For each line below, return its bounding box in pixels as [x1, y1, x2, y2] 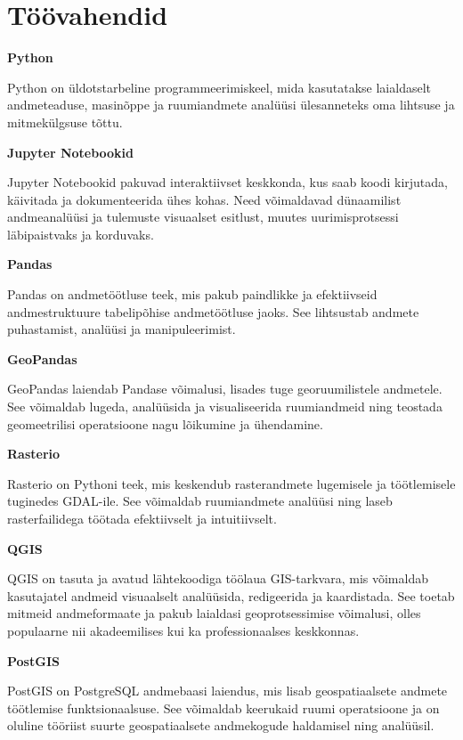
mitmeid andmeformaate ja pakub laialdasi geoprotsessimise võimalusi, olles [7, 604, 421, 622]
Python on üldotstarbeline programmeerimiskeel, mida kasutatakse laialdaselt [7, 77, 431, 96]
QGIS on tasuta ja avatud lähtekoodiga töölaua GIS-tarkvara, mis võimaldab [7, 569, 428, 588]
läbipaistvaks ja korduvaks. [7, 224, 154, 243]
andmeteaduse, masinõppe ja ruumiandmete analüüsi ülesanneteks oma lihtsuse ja [7, 95, 455, 114]
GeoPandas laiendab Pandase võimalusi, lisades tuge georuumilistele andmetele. [7, 379, 443, 398]
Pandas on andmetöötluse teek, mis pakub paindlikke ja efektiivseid [7, 285, 378, 304]
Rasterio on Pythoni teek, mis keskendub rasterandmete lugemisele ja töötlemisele [7, 474, 456, 492]
